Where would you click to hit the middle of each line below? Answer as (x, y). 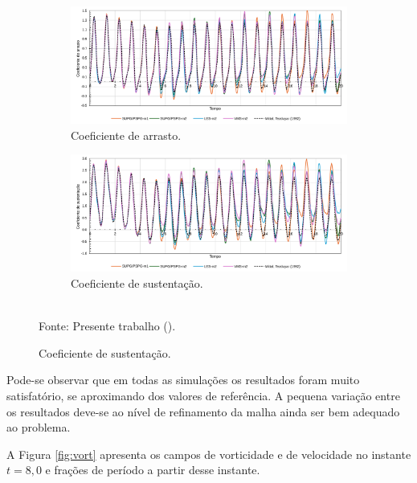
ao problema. (39, 427)
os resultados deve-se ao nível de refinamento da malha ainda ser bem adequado (203, 411)
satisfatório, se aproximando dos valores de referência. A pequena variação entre (203, 395)
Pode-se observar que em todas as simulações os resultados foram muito (183, 380)
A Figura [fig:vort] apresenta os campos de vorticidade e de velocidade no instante (209, 454)
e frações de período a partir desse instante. (153, 470)
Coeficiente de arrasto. (126, 135)
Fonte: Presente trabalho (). (107, 326)
